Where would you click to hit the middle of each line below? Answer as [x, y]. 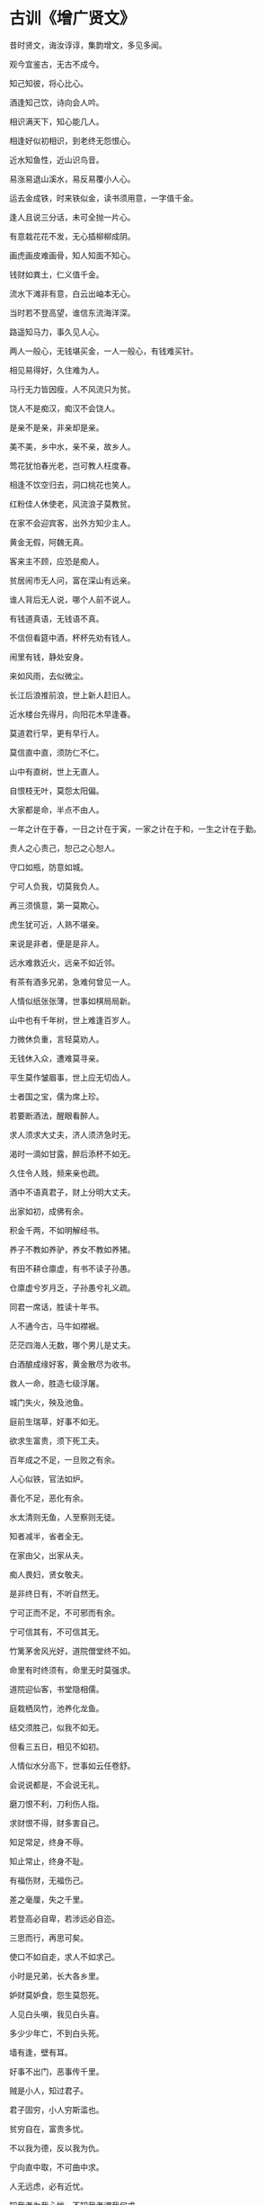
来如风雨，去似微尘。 [49, 676]
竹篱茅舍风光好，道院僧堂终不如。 [72, 1651]
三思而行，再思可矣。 [49, 1937]
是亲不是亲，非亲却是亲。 [57, 427]
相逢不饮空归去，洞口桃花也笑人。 [72, 484]
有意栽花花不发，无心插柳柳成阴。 [72, 236]
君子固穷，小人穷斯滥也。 [57, 2110]
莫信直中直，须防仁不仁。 [57, 752]
